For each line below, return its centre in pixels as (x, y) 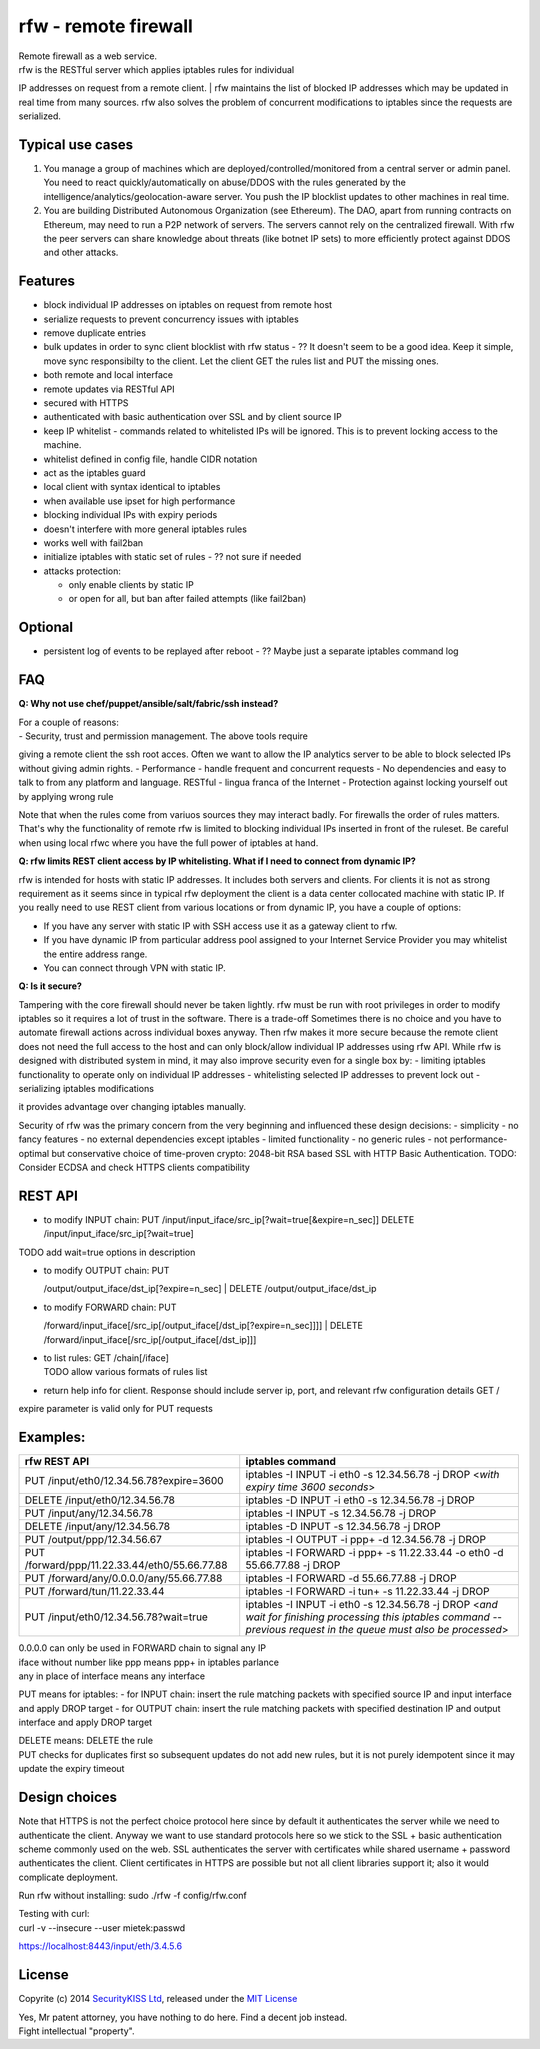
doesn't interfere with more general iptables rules (145, 529)
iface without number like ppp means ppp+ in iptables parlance (149, 1662)
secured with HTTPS (86, 403)
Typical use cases (76, 144)
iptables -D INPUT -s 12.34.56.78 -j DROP (343, 1527)
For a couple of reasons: (69, 722)
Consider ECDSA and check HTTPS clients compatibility (134, 1167)
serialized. (40, 116)
